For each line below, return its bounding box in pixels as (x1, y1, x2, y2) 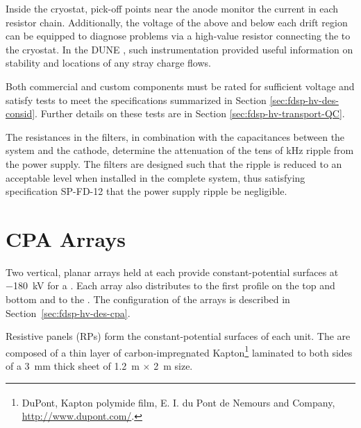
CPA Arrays (6, 224, 126, 252)
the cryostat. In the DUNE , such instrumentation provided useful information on (6, 42, 353, 56)
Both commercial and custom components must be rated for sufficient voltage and (6, 78, 355, 93)
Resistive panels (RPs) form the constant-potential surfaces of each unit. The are (6, 329, 351, 343)
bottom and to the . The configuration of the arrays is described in (6, 292, 290, 307)
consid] (6, 106, 35, 121)
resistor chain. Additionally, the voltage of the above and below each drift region (6, 15, 348, 29)
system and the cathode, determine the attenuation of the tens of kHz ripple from (6, 143, 354, 157)
